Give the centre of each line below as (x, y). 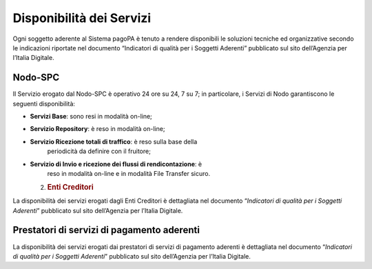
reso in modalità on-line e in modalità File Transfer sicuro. (128, 173)
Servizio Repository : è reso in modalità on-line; (97, 129)
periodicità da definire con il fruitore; (99, 151)
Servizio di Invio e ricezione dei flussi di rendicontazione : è (116, 164)
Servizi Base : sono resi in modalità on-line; (91, 117)
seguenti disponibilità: (44, 103)
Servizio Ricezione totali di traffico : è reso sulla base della (114, 141)
